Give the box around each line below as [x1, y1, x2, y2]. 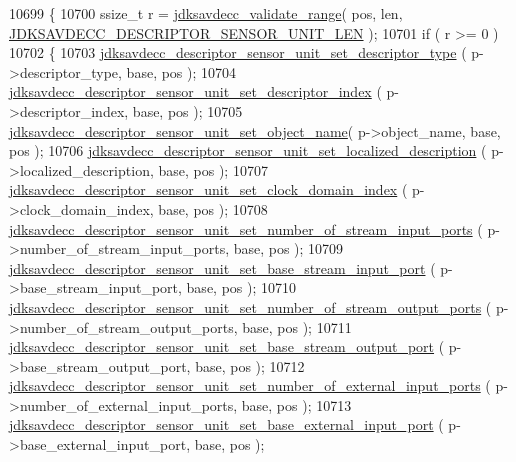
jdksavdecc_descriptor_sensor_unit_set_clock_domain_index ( [9, 179, 408, 200]
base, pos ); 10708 [158, 198, 268, 219]
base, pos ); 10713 [241, 394, 352, 415]
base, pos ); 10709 [233, 238, 344, 259]
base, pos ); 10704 [126, 61, 237, 82]
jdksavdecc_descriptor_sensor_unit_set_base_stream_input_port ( [9, 257, 436, 278]
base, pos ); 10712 [195, 355, 305, 376]
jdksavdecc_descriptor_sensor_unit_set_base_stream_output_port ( [9, 336, 445, 357]
